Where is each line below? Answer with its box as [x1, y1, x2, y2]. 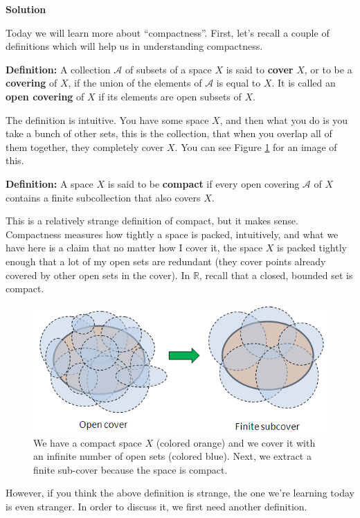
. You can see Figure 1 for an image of [174, 139, 337, 154]
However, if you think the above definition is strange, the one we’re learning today [6, 485, 354, 500]
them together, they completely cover [6, 139, 164, 154]
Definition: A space [6, 176, 93, 190]
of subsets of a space [125, 62, 212, 76]
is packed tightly [277, 240, 347, 255]
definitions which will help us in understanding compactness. [6, 39, 263, 53]
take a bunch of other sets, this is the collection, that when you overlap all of [6, 126, 332, 141]
